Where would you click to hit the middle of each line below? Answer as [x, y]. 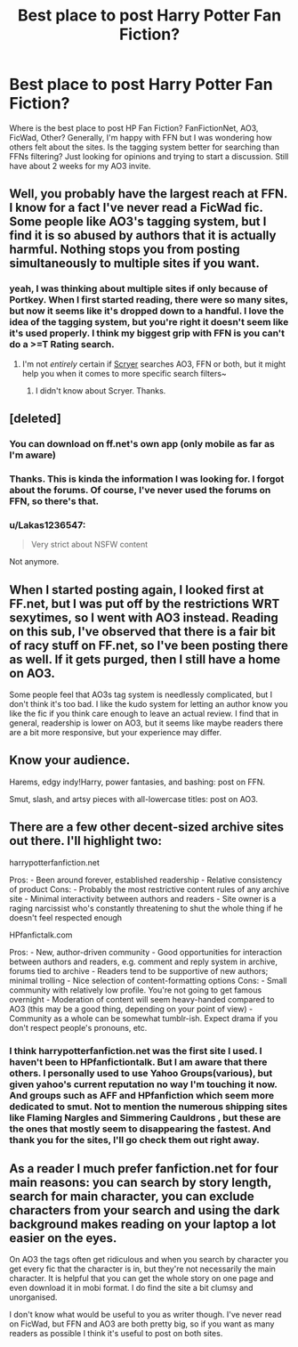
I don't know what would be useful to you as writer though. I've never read [145, 1315]
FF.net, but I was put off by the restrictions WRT [145, 603]
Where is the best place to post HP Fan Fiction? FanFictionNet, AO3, [134, 128]
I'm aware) [32, 455]
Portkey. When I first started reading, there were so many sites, [149, 300]
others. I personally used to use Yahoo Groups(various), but [141, 1073]
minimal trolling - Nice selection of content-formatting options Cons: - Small [148, 980]
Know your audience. [70, 761]
